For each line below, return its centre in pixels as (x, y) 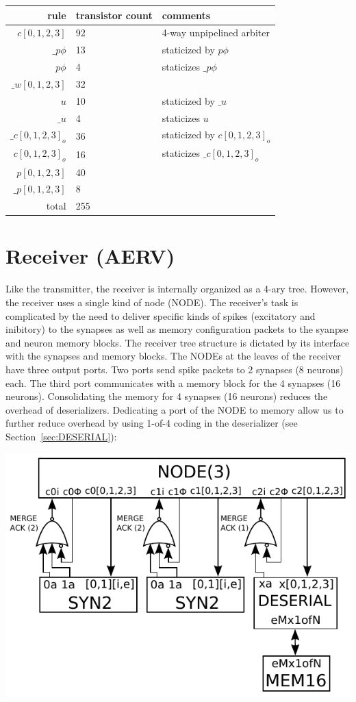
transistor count (114, 15)
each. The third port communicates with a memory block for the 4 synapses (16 (173, 383)
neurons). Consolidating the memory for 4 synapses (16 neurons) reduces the (167, 396)
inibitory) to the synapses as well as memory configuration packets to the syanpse (177, 329)
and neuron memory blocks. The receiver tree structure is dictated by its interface (178, 342)
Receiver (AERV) (90, 256)
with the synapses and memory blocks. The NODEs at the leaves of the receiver (173, 356)
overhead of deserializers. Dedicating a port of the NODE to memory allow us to (175, 409)
